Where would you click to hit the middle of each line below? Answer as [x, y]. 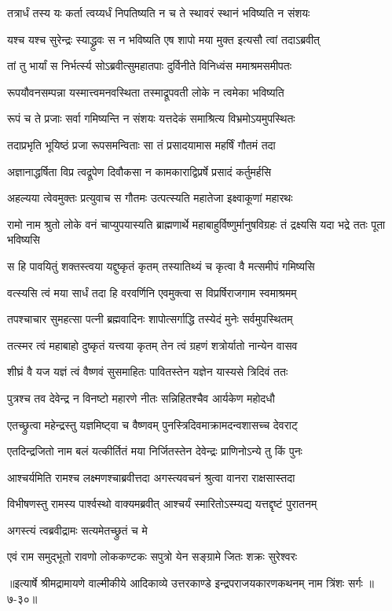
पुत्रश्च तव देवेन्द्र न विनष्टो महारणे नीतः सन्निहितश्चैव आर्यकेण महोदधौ [141, 398]
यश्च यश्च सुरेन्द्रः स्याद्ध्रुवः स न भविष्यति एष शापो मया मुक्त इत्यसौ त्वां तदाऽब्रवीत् [163, 39]
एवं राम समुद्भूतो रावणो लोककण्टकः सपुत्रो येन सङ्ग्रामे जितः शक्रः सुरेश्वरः [152, 556]
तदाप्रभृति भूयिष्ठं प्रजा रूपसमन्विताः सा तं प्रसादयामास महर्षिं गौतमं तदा [141, 144]
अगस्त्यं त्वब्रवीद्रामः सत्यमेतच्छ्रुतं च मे [77, 530]
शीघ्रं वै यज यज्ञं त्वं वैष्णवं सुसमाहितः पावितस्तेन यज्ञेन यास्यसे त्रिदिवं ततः [148, 372]
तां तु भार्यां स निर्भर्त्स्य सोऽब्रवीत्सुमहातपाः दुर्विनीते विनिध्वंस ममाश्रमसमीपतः [150, 66]
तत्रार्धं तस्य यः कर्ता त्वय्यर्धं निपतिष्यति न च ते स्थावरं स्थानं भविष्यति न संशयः [159, 13]
